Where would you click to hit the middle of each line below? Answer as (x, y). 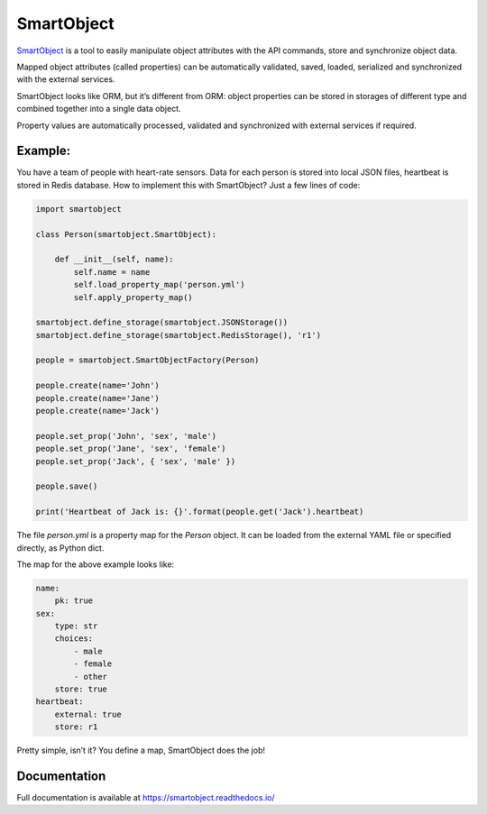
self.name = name (112, 272)
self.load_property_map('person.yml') (159, 285)
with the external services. (66, 79)
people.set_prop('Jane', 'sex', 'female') (131, 449)
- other (91, 677)
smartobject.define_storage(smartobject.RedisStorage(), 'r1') (179, 335)
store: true (81, 689)
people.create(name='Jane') (97, 398)
